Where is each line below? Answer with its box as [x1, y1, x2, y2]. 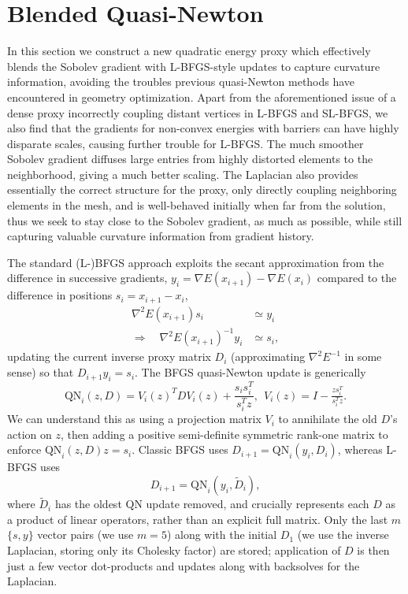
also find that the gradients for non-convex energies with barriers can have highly [7, 120, 399, 136]
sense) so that [7, 364, 74, 381]
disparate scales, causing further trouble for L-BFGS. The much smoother [7, 135, 364, 151]
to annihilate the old [278, 410, 377, 427]
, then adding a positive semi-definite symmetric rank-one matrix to [60, 425, 388, 442]
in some [344, 348, 382, 365]
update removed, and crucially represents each [146, 496, 369, 512]
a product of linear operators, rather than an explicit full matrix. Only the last [7, 510, 388, 527]
